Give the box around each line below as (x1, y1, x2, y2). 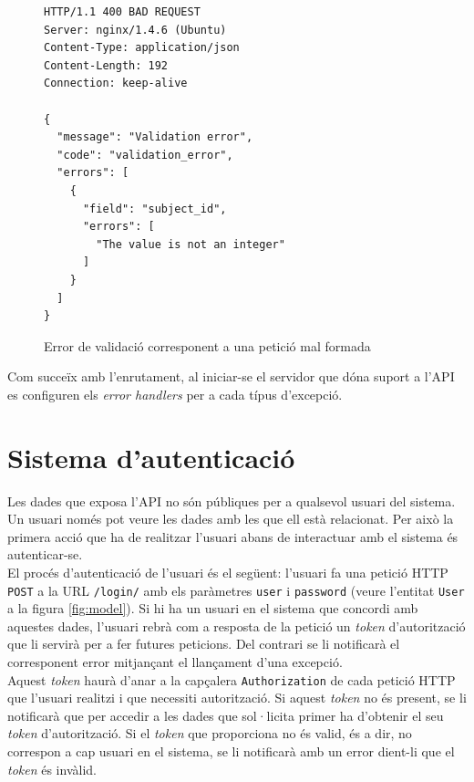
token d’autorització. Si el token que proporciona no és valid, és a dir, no (7, 724, 412, 743)
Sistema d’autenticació (7, 438, 295, 475)
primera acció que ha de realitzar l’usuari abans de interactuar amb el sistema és (7, 527, 459, 546)
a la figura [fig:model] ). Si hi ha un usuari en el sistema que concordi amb (7, 599, 418, 618)
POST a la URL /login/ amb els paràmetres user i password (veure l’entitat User (7, 580, 465, 600)
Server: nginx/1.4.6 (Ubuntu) (44, 23, 227, 36)
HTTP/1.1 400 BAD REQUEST (44, 5, 201, 18)
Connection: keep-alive (44, 77, 188, 90)
